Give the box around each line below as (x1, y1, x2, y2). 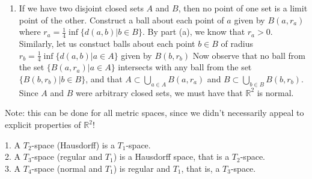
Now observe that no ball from (192, 49, 305, 61)
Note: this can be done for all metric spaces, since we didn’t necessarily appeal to (5, 106, 304, 119)
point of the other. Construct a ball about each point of (19, 13, 224, 26)
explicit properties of (5, 118, 81, 131)
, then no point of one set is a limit (178, 2, 308, 14)
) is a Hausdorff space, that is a (113, 150, 230, 163)
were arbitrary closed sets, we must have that (76, 86, 243, 99)
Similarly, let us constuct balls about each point (19, 37, 195, 50)
